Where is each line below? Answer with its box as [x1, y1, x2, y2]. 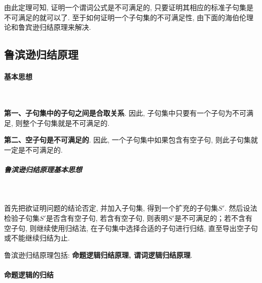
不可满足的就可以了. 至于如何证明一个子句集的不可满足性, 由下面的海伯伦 [4, 12, 247, 22]
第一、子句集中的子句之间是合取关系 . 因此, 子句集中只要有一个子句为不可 [4, 107, 247, 118]
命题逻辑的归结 [4, 269, 54, 280]
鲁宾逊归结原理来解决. [18, 22, 91, 32]
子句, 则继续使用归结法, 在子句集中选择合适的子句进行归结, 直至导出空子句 [11, 222, 258, 233]
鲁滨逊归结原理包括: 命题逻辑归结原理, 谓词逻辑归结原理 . [4, 249, 193, 260]
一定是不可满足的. [4, 144, 63, 155]
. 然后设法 [225, 203, 257, 213]
